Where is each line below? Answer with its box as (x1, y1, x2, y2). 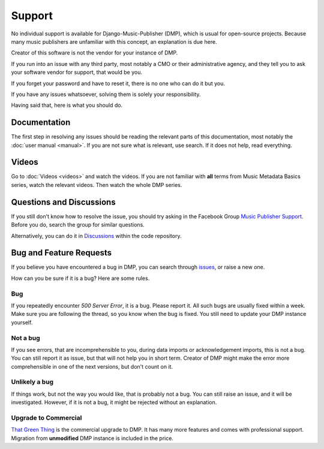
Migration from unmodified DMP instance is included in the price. (11, 435, 174, 442)
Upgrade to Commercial (11, 414, 82, 422)
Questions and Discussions (11, 197, 116, 207)
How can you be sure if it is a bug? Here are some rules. (11, 275, 150, 282)
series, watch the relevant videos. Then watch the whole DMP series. (11, 181, 182, 188)
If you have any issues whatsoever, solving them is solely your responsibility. (11, 91, 201, 98)
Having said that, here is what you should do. (11, 102, 123, 109)
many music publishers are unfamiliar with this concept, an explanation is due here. (11, 38, 217, 45)
